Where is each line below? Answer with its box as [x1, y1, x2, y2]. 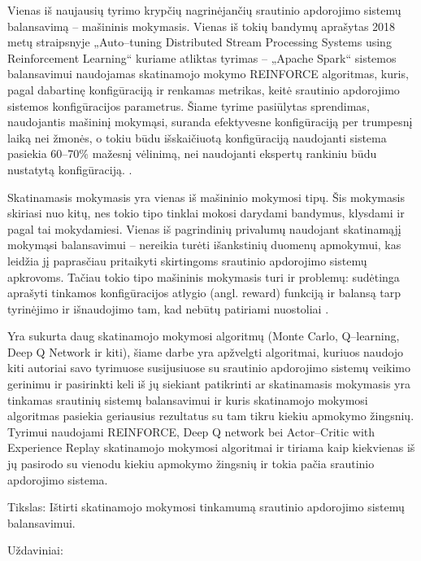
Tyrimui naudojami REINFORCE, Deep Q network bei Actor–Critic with [7, 423, 375, 440]
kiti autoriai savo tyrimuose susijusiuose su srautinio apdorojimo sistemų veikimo [7, 359, 410, 376]
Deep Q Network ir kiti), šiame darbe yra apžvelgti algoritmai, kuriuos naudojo [7, 343, 404, 360]
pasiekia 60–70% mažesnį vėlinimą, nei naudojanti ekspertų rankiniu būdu [7, 145, 377, 162]
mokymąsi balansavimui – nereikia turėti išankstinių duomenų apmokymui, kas [7, 236, 401, 253]
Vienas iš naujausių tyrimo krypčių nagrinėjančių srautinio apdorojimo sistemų [7, 2, 401, 18]
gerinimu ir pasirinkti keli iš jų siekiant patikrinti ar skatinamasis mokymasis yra [7, 375, 410, 392]
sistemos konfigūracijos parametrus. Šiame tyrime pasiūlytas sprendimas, [7, 97, 370, 114]
